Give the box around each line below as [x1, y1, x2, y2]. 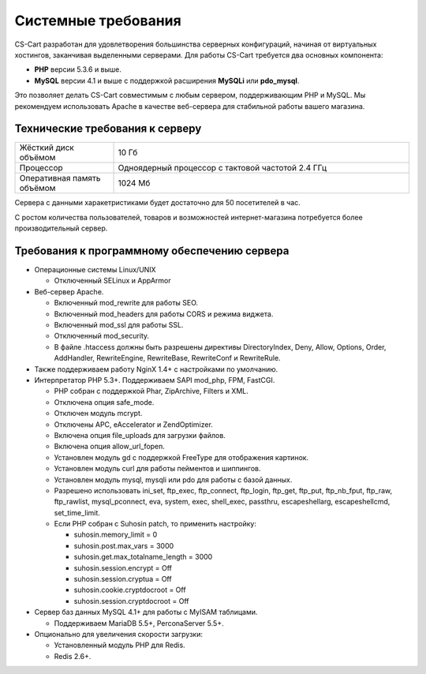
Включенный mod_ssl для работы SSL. [54, 320, 184, 330]
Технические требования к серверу [14, 122, 202, 136]
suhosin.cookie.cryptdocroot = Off [73, 585, 186, 595]
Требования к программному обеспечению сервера [14, 245, 290, 257]
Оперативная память [19, 173, 101, 184]
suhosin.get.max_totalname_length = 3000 [73, 552, 213, 562]
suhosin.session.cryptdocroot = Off [73, 596, 189, 605]
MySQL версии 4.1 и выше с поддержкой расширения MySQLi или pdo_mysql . [34, 76, 300, 85]
